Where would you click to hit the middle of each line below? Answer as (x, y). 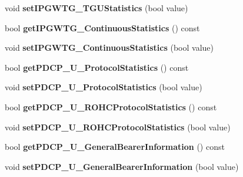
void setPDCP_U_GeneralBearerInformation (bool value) (122, 166)
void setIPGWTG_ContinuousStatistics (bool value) (109, 47)
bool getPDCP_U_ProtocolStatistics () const (97, 67)
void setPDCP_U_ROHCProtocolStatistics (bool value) (118, 127)
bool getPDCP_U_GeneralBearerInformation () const (115, 147)
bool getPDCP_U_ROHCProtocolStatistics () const (111, 106)
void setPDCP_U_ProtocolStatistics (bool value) (104, 87)
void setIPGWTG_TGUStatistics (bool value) (96, 8)
